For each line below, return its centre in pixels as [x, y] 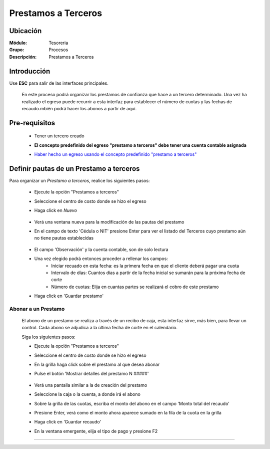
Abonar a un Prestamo [37, 309]
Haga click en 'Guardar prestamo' [69, 296]
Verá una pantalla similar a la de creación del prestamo [91, 385]
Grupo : [17, 50]
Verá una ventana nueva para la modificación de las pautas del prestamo [109, 222]
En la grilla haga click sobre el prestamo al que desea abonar [97, 364]
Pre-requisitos [32, 123]
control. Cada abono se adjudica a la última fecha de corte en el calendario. [99, 328]
